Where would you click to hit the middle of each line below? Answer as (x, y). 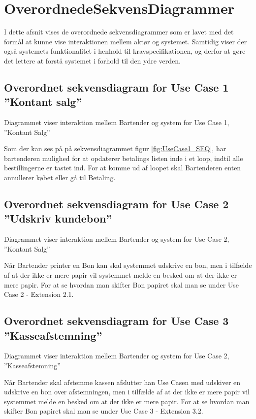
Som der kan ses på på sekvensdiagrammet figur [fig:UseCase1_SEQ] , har (115, 148)
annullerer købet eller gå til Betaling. (60, 177)
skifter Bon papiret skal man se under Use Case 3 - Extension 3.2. (104, 411)
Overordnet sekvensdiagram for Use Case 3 (116, 321)
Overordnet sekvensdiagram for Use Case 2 (116, 204)
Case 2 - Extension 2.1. (39, 294)
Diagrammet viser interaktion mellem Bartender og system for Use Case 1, (117, 122)
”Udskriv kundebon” (58, 218)
